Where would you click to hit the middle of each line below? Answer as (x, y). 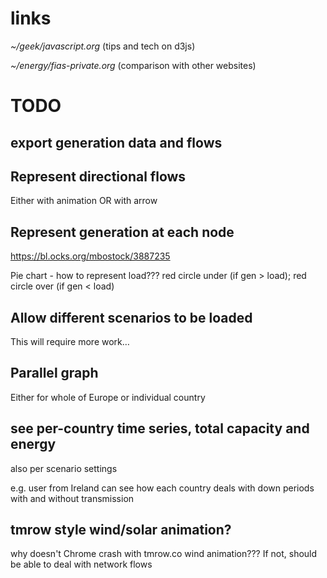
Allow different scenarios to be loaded (131, 317)
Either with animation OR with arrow (84, 201)
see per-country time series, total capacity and (160, 428)
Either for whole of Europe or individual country (108, 397)
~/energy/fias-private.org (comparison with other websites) (133, 65)
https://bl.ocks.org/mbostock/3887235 (90, 256)
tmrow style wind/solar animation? (121, 529)
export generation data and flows (116, 142)
